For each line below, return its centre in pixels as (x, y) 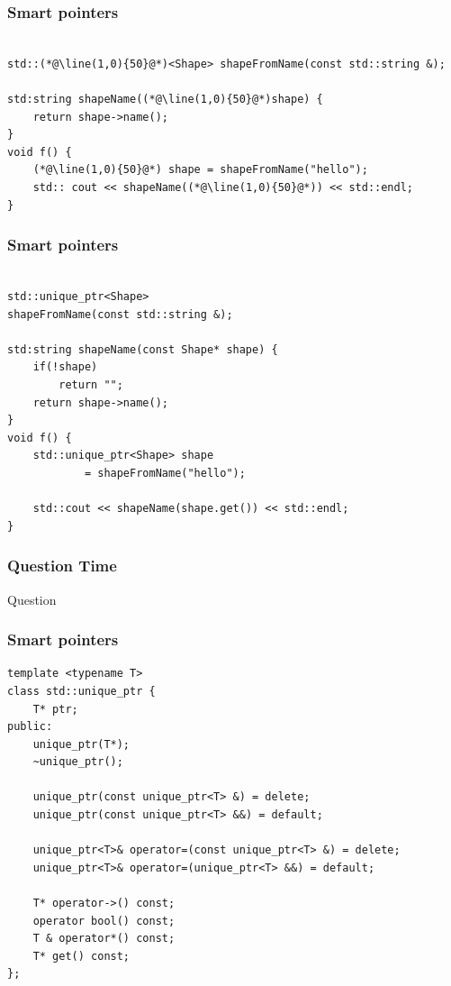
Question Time (62, 566)
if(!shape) (65, 367)
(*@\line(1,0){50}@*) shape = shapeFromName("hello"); (200, 170)
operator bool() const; (104, 921)
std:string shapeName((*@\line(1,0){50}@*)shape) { (165, 99)
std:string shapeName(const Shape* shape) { (143, 349)
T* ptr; (55, 709)
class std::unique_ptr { (81, 691)
